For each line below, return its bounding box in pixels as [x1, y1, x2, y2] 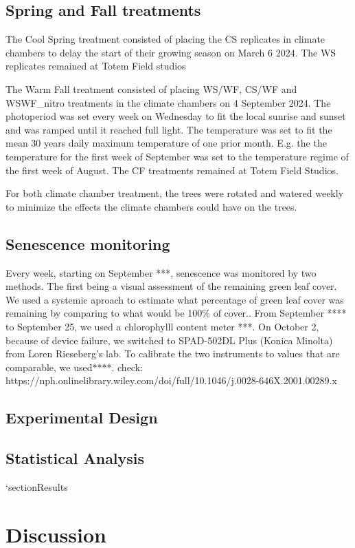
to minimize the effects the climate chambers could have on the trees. [5, 199, 297, 213]
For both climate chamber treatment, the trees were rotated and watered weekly [5, 186, 344, 200]
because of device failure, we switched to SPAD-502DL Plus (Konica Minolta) [5, 333, 333, 347]
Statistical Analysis [5, 447, 145, 469]
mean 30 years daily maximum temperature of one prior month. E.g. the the [5, 136, 327, 150]
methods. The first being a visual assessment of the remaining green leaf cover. [5, 279, 337, 293]
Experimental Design [5, 407, 158, 428]
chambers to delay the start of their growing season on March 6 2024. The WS [5, 45, 336, 59]
